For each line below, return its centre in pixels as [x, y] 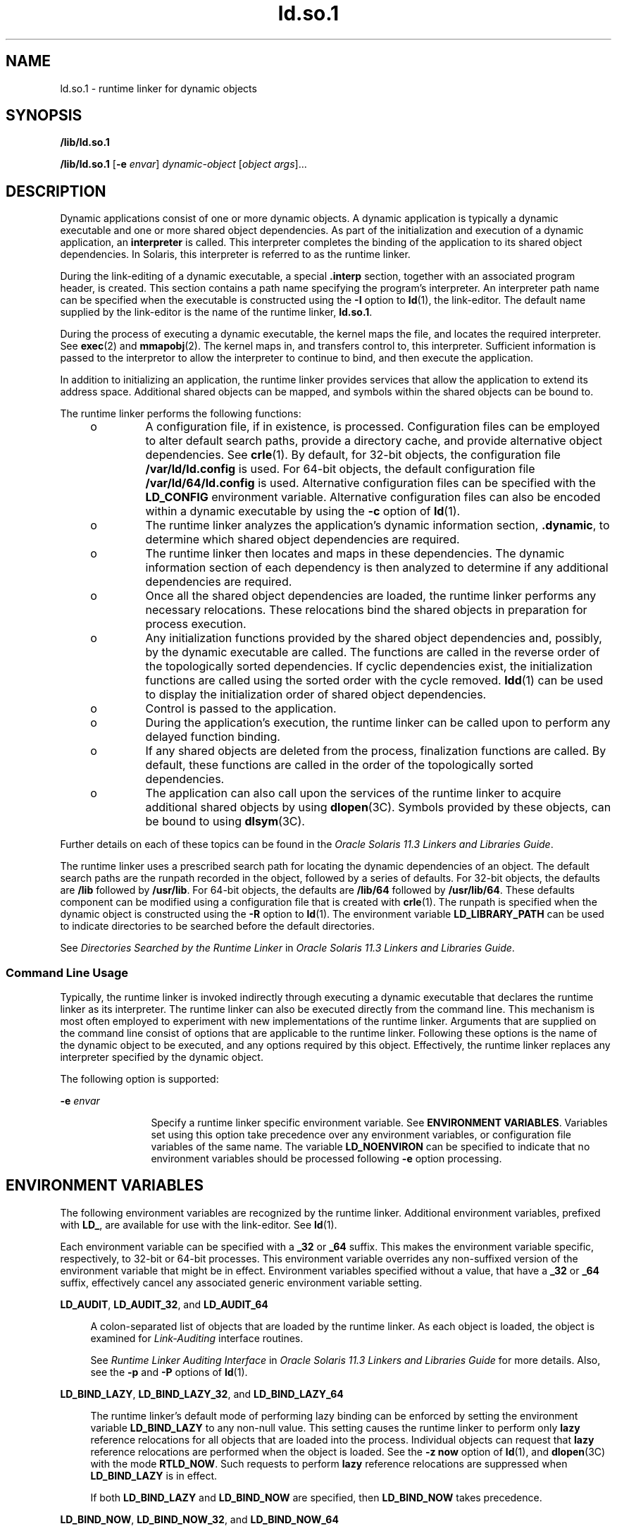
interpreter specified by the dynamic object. [162, 1057]
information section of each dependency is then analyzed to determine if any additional [377, 568]
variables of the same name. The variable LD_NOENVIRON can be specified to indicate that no [370, 1147]
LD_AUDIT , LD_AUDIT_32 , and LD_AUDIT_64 [164, 1304]
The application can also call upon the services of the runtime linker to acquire [353, 793]
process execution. [196, 624]
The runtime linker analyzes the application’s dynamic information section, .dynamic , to [378, 525]
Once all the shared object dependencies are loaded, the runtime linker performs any [371, 596]
